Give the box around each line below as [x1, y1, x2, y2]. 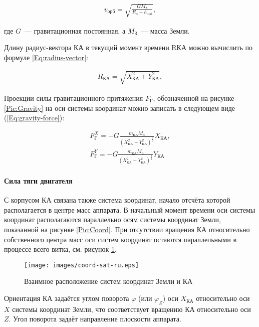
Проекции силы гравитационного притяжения [4, 92, 143, 103]
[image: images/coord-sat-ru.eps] [24, 261, 139, 269]
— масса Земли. [141, 25, 190, 36]
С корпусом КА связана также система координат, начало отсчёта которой [4, 195, 230, 205]
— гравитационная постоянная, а [25, 25, 126, 36]
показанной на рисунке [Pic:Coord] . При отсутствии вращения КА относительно [4, 224, 250, 235]
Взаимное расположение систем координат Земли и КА [24, 276, 193, 286]
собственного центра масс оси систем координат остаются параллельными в [4, 234, 237, 244]
